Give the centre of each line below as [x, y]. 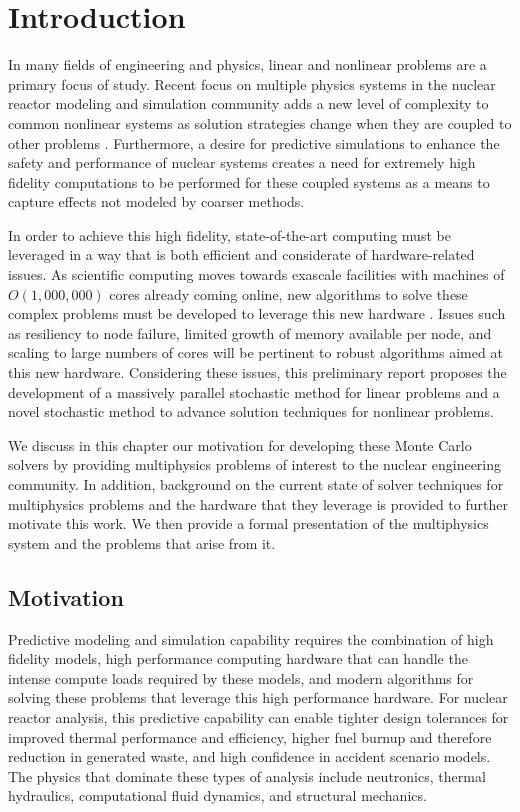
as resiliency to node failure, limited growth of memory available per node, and [250, 332]
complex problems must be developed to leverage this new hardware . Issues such [257, 313]
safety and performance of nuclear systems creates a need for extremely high [242, 162]
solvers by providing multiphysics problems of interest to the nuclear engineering [255, 464]
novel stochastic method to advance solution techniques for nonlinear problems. [251, 411]
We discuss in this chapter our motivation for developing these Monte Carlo [240, 444]
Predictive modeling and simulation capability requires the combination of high [251, 638]
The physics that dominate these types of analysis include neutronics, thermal [247, 775]
